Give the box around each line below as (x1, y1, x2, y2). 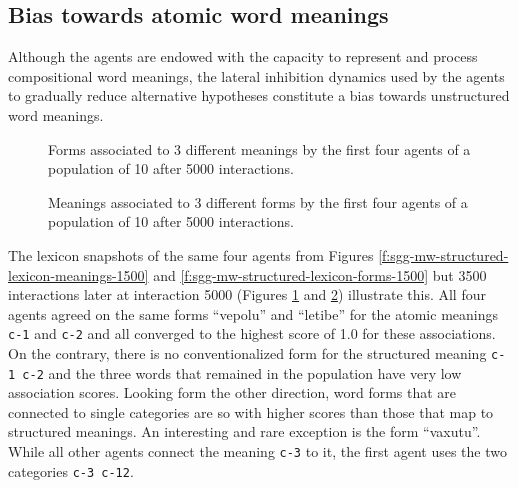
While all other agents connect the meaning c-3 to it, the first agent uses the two (8, 441, 507, 462)
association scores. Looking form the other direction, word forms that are (8, 382, 457, 403)
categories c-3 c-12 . (8, 460, 134, 481)
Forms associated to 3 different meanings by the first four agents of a (48, 138, 471, 159)
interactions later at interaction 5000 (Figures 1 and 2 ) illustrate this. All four (8, 284, 486, 305)
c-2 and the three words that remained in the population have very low (22, 362, 462, 383)
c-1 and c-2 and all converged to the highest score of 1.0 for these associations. (8, 323, 496, 344)
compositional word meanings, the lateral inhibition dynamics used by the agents (8, 65, 505, 86)
